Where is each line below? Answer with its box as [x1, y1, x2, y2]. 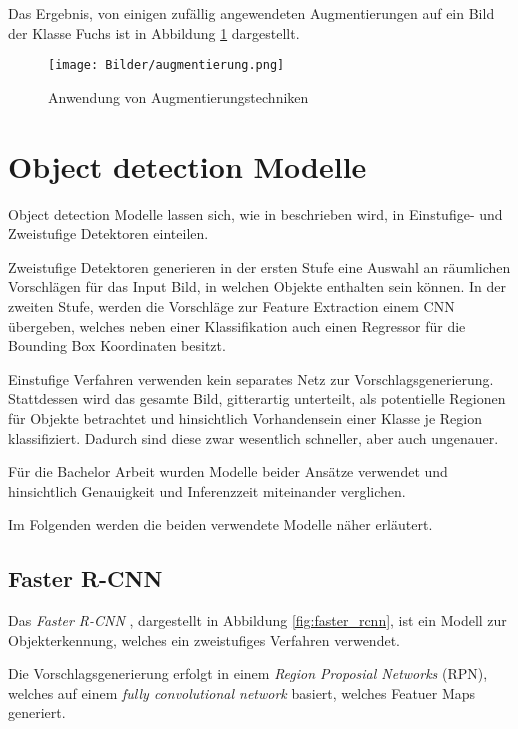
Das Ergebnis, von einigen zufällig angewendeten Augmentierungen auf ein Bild [8, 3, 495, 23]
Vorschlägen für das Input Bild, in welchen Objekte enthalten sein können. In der [8, 276, 506, 297]
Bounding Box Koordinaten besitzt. [8, 335, 226, 356]
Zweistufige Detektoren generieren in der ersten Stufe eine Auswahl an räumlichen [8, 256, 511, 277]
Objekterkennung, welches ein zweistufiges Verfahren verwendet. [8, 629, 400, 650]
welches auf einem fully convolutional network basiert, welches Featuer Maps [8, 682, 476, 703]
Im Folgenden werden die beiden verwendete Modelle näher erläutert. [8, 514, 433, 535]
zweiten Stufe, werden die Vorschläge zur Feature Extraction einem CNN [8, 295, 455, 316]
